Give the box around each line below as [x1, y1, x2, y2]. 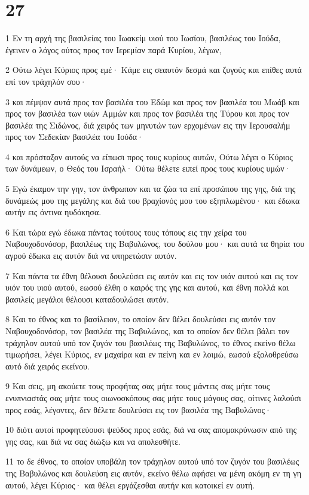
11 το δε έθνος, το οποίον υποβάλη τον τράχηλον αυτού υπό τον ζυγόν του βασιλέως [5, 455, 299, 467]
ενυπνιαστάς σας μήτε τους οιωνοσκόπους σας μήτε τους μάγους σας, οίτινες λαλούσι [5, 391, 301, 404]
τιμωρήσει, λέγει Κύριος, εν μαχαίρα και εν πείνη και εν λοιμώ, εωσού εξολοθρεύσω [5, 348, 299, 360]
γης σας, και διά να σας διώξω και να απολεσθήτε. [5, 435, 180, 447]
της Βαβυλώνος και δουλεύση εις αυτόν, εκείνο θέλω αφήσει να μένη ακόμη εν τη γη [5, 466, 301, 479]
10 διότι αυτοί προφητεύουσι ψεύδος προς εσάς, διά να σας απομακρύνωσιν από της [5, 423, 297, 436]
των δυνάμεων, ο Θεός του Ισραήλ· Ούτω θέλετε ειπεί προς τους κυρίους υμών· [5, 162, 291, 175]
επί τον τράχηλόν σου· [5, 75, 87, 87]
